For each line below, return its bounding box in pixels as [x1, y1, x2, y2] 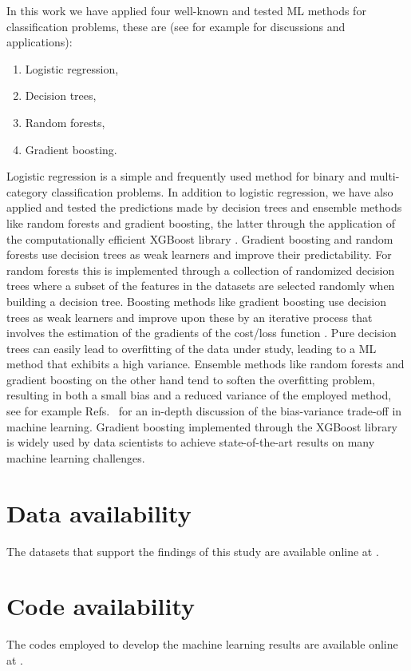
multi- [370, 168, 400, 185]
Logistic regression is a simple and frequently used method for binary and [6, 168, 366, 185]
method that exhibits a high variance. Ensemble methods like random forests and [6, 355, 405, 372]
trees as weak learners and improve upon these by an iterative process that [6, 308, 373, 325]
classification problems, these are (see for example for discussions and [6, 18, 346, 34]
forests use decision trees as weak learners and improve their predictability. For [6, 246, 392, 263]
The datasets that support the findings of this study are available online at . [6, 542, 379, 559]
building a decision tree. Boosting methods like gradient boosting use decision [6, 292, 386, 309]
